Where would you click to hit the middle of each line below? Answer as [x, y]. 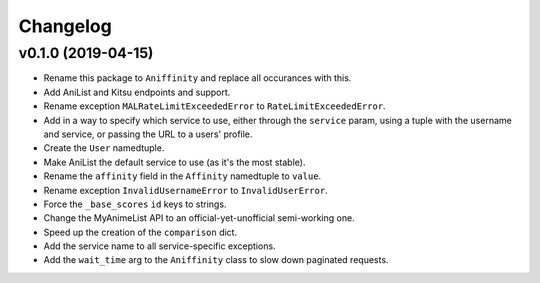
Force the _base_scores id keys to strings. [135, 204]
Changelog [65, 26]
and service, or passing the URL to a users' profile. [148, 134]
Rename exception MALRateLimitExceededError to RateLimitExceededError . [214, 106]
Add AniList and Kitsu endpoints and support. [137, 92]
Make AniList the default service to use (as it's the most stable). [174, 162]
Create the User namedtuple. [104, 148]
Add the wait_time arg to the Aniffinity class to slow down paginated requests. [216, 260]
